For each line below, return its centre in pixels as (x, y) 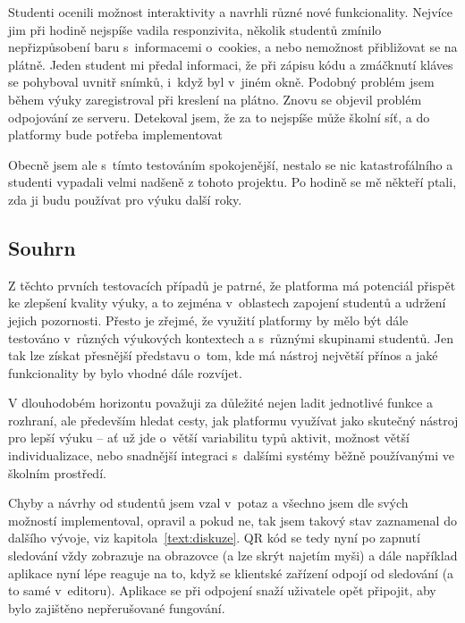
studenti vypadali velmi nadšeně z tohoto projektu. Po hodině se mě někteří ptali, (232, 182)
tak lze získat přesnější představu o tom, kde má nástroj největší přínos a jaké (223, 355)
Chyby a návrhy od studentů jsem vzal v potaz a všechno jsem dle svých (208, 503)
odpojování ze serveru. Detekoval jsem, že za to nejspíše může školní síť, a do (219, 117)
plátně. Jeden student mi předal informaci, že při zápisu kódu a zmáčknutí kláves (231, 64)
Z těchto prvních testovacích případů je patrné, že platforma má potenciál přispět (232, 285)
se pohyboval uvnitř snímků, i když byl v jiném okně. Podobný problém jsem (221, 82)
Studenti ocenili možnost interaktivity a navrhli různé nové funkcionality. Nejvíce (230, 12)
